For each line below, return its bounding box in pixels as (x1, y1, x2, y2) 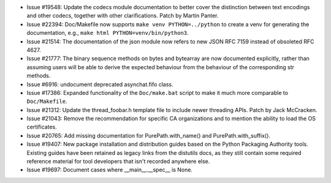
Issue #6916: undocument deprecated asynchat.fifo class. (26, 80, 173, 88)
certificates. (26, 123, 58, 131)
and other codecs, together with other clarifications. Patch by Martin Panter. (26, 12, 219, 20)
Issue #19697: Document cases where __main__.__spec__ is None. (26, 166, 193, 174)
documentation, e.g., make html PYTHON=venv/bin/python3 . (26, 29, 189, 37)
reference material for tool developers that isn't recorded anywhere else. (26, 158, 210, 165)
